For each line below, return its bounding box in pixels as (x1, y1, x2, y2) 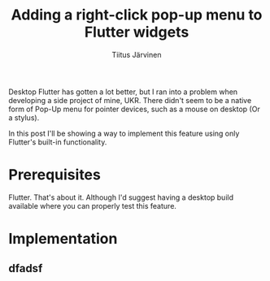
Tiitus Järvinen (111, 50, 162, 59)
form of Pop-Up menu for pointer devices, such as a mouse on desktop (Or (8, 104, 260, 114)
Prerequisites (8, 166, 102, 184)
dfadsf (8, 262, 43, 275)
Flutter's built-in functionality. (8, 136, 107, 147)
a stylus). (8, 112, 40, 123)
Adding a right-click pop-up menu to (11, 6, 263, 24)
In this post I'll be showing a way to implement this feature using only (8, 128, 240, 138)
